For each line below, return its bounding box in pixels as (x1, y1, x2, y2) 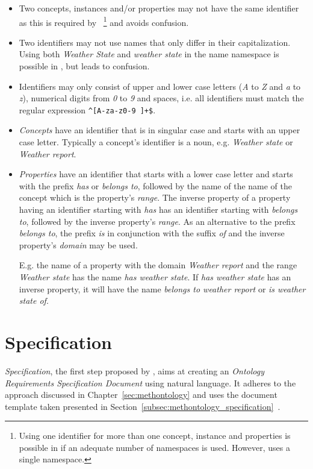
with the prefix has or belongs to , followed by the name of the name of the (19, 179, 293, 192)
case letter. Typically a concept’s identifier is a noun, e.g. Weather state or (19, 136, 293, 148)
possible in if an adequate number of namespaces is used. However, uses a (19, 441, 290, 453)
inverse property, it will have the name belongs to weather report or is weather (19, 282, 306, 295)
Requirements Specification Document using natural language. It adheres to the (5, 376, 296, 389)
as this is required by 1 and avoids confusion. (19, 14, 189, 28)
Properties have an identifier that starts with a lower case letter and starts (19, 168, 293, 180)
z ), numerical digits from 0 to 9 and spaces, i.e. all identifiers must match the (19, 92, 304, 104)
